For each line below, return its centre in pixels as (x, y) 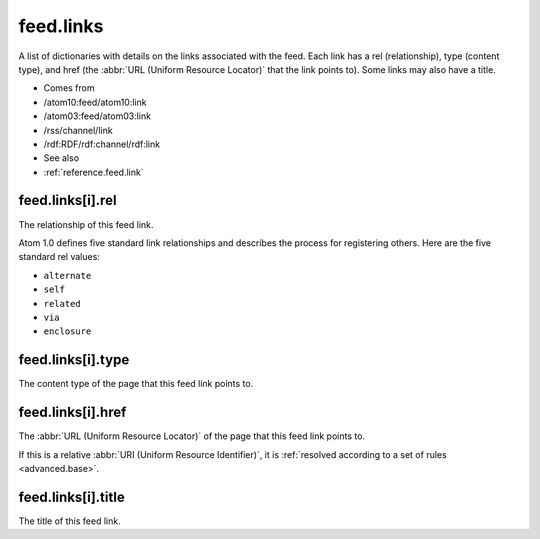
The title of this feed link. (69, 521)
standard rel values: (59, 257)
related (62, 303)
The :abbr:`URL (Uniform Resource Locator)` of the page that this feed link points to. (191, 436)
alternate (67, 275)
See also (61, 158)
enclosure (67, 331)
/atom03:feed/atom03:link (97, 116)
